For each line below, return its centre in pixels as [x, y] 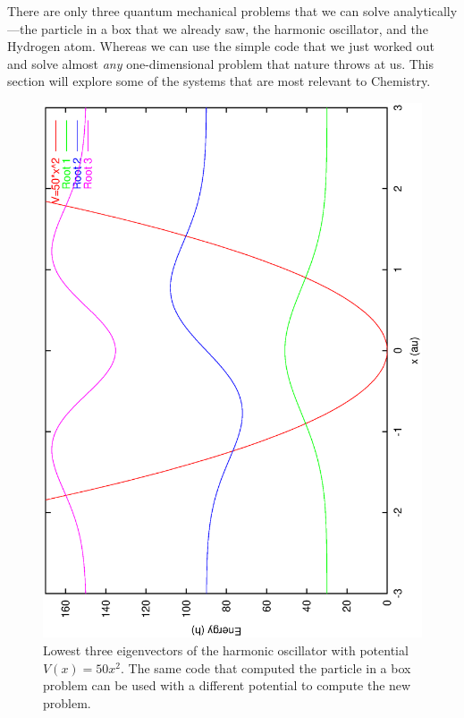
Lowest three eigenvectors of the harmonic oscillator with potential [226, 650]
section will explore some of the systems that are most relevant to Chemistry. [219, 81]
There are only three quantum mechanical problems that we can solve [198, 11]
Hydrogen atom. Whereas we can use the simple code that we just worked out [221, 46]
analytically [426, 11]
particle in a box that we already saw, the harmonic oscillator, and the [235, 28]
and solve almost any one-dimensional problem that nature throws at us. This [221, 63]
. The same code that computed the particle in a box [266, 667]
